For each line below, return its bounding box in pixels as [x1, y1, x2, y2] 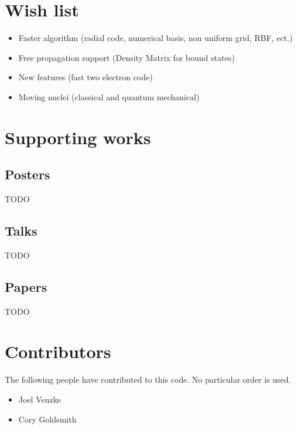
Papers [5, 277, 47, 295]
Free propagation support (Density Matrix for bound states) [18, 51, 235, 63]
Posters [5, 165, 50, 183]
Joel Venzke [18, 393, 61, 405]
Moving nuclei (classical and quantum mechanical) [18, 90, 200, 103]
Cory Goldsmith [18, 413, 77, 425]
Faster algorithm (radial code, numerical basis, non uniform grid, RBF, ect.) [18, 32, 293, 44]
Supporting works [5, 125, 151, 149]
